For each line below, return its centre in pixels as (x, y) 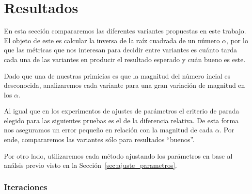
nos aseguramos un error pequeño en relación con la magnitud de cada (109, 130)
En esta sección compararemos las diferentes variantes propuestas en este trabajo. (125, 31)
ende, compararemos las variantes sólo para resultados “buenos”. (99, 139)
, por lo (237, 40)
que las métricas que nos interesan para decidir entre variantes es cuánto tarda (120, 50)
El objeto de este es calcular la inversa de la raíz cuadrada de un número (112, 40)
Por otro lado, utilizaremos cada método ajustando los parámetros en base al (118, 155)
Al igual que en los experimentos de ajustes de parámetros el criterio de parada (122, 111)
